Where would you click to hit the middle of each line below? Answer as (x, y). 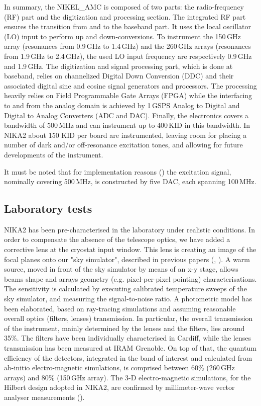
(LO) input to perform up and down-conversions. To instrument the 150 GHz (122, 36)
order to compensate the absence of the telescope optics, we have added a (117, 239)
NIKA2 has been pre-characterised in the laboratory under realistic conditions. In (129, 229)
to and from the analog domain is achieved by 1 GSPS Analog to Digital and (122, 105)
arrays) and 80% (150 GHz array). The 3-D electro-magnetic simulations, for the (127, 377)
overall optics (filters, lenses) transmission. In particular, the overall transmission (128, 318)
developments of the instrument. (54, 154)
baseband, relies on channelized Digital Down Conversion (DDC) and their (119, 76)
